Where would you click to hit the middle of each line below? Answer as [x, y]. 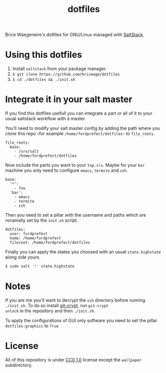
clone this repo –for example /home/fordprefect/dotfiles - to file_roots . [80, 134]
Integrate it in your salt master [69, 100]
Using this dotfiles [44, 55]
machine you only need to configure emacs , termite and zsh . [67, 170]
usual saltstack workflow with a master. [46, 119]
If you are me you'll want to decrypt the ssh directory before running [75, 300]
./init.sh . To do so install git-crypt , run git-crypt [57, 305]
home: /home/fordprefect [35, 238]
